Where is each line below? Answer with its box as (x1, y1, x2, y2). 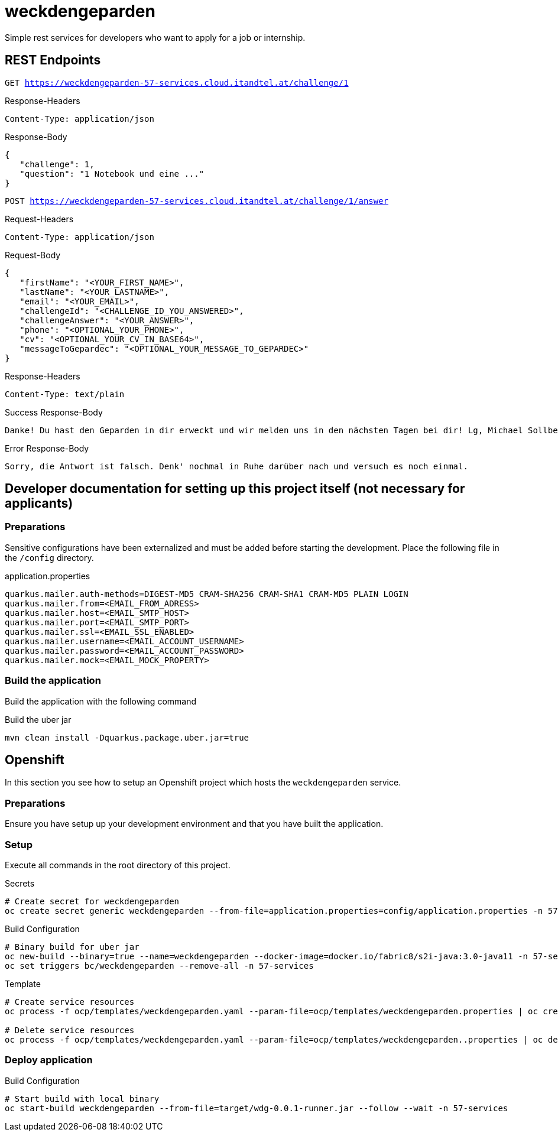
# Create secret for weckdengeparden (5, 896, 180, 906)
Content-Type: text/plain (5, 389, 125, 399)
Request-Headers (5, 213, 74, 224)
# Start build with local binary (5, 1093, 160, 1103)
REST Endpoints (5, 53, 101, 68)
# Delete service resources (5, 1025, 135, 1035)
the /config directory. (5, 552, 94, 563)
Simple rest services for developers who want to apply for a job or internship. (5, 32, 306, 43)
